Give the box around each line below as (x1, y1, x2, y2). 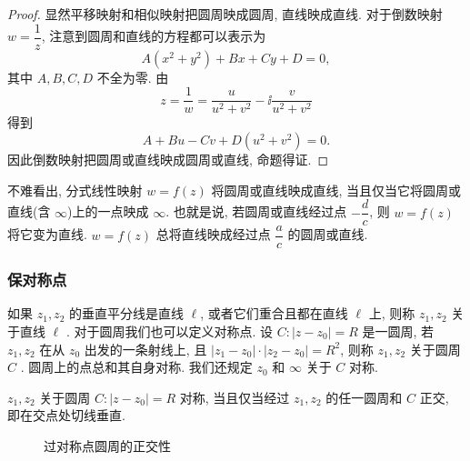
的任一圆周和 (325, 387, 403, 406)
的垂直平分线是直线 (68, 304, 184, 323)
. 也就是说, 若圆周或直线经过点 (165, 202, 347, 221)
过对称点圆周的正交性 (44, 436, 171, 455)
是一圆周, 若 (362, 322, 435, 341)
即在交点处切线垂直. (7, 406, 125, 425)
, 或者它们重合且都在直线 (200, 304, 348, 323)
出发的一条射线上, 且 (84, 339, 207, 358)
